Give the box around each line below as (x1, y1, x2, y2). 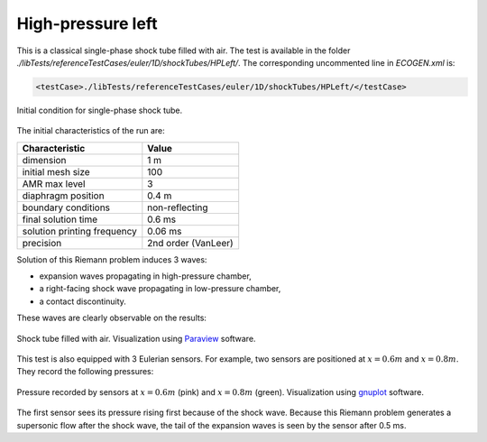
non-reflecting (147, 201, 208, 214)
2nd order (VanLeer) (147, 236, 234, 249)
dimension (22, 153, 67, 166)
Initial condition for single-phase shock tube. (16, 105, 183, 115)
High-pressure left (16, 14, 158, 33)
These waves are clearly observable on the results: (16, 312, 207, 324)
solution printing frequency (22, 225, 137, 237)
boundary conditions (22, 201, 111, 214)
